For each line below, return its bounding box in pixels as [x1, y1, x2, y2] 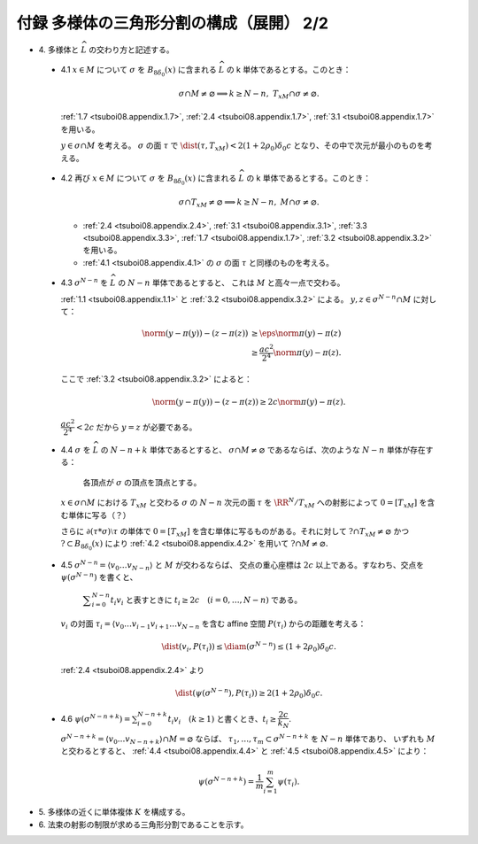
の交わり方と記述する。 [89, 44, 174, 55]
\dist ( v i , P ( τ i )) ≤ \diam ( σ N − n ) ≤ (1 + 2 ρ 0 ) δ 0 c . [161, 640, 336, 654]
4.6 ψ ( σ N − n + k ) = [60, 713, 131, 724]
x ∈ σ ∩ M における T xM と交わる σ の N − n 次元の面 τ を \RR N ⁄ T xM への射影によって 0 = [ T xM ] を [60, 496, 428, 510]
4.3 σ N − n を [60, 276, 109, 288]
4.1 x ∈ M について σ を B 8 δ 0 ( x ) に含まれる [60, 64, 217, 78]
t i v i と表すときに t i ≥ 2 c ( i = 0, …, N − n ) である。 [110, 594, 303, 607]
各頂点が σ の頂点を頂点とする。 [82, 476, 202, 487]
